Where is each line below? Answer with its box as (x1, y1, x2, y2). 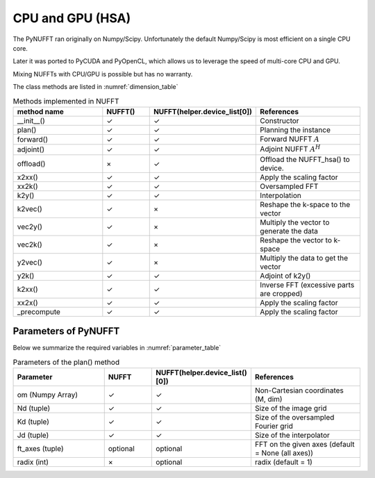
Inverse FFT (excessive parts (260, 280, 355, 290)
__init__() (17, 115, 45, 125)
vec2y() (17, 222, 43, 231)
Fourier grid (254, 421, 293, 431)
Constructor (260, 115, 299, 125)
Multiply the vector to (260, 217, 330, 227)
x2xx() (17, 172, 38, 182)
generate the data (260, 226, 319, 236)
